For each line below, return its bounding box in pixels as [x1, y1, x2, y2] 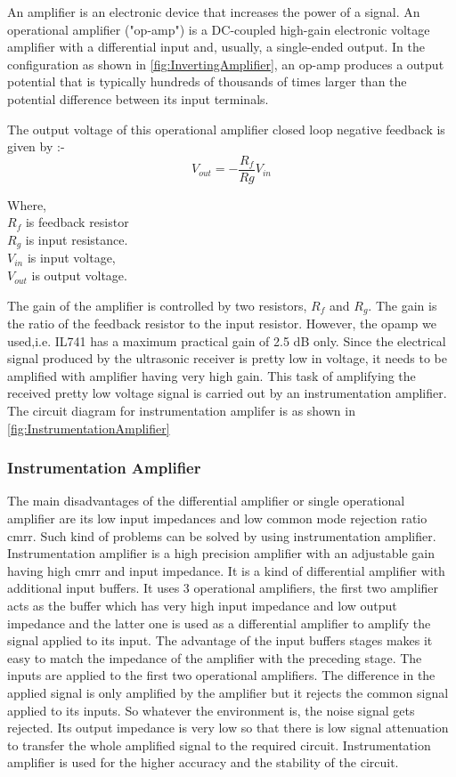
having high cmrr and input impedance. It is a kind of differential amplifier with [7, 561, 445, 579]
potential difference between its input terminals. [7, 89, 269, 108]
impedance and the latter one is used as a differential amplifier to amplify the [7, 613, 431, 632]
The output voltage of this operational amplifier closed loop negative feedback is [7, 119, 445, 138]
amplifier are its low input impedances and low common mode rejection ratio [7, 509, 427, 528]
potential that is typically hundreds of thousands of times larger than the [7, 72, 407, 91]
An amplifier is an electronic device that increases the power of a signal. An [7, 3, 420, 20]
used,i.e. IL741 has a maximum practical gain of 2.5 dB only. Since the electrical [7, 331, 446, 350]
